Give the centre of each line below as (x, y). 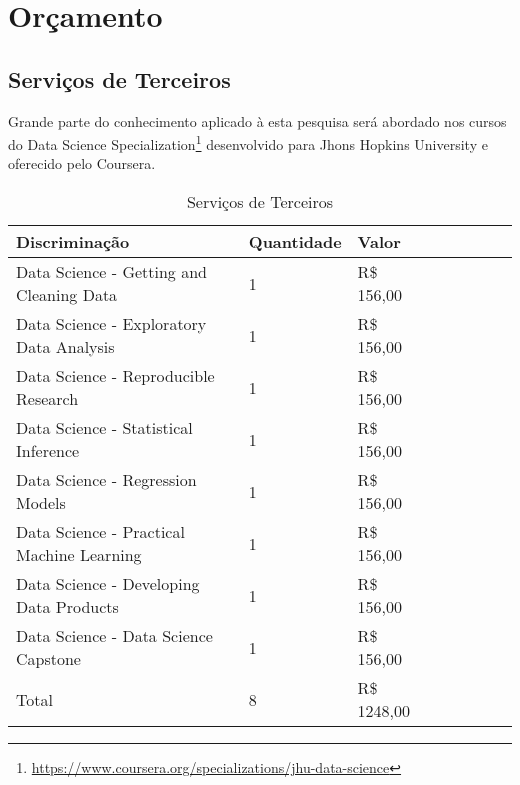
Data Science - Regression (106, 480)
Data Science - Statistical (104, 428)
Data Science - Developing (108, 584)
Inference (48, 451)
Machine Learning (79, 555)
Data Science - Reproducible (115, 376)
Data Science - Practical (100, 532)
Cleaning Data (67, 295)
